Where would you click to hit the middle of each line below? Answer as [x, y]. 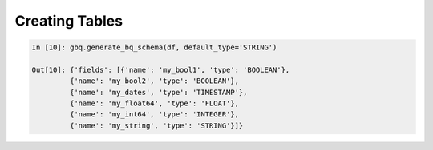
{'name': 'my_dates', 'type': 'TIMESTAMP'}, [158, 92]
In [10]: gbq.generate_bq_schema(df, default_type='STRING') [154, 47]
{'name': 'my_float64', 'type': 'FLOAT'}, [154, 103]
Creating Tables [69, 21]
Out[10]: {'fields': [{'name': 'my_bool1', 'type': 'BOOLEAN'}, [161, 69]
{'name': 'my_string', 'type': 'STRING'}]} [156, 125]
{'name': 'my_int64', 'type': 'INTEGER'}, [154, 114]
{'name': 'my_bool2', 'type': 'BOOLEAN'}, [154, 81]
